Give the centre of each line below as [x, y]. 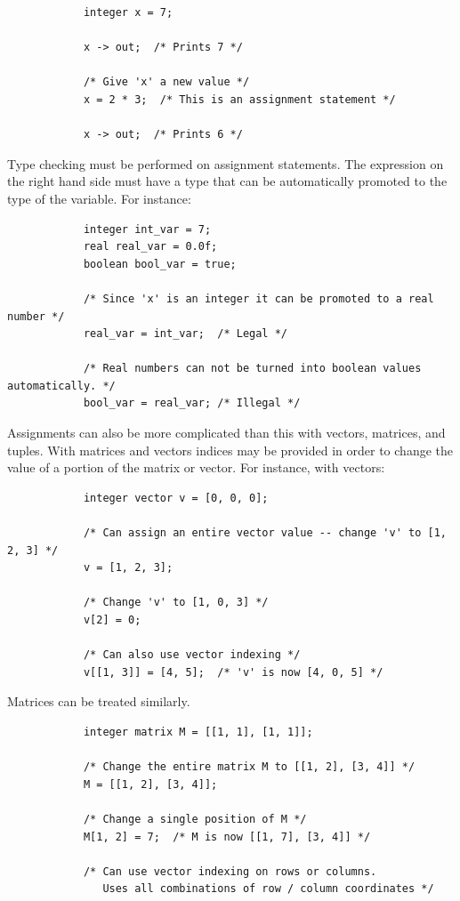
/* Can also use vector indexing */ [192, 655]
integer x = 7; [128, 12]
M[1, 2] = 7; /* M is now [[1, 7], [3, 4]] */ [227, 837]
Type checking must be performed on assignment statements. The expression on [226, 163]
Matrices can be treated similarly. [99, 701]
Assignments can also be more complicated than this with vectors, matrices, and [226, 433]
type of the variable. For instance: [99, 198]
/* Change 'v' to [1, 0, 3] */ [176, 603]
